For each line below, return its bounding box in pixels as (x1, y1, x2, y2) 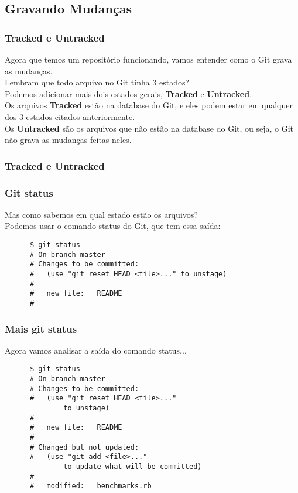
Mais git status (5, 321, 77, 335)
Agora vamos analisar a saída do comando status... (5, 344, 187, 356)
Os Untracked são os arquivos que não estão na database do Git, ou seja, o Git (5, 122, 294, 134)
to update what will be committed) (63, 462, 202, 471)
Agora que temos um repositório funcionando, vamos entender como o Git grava (5, 53, 292, 65)
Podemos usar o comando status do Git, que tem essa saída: (5, 220, 221, 232)
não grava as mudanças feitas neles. (5, 133, 132, 146)
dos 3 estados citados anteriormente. (5, 110, 135, 122)
